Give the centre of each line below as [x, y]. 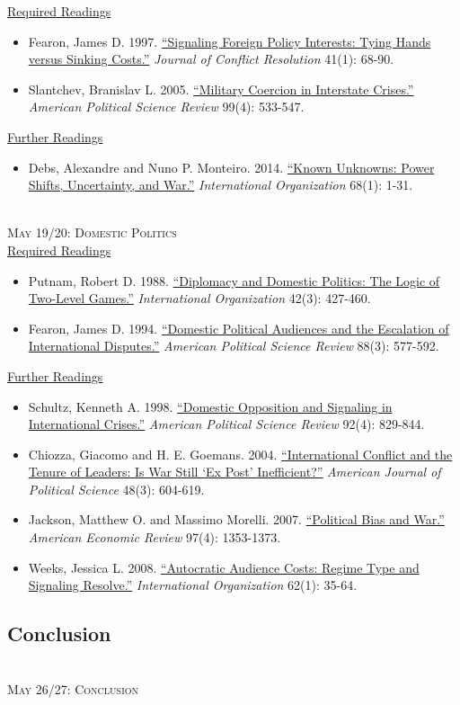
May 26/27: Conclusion [73, 688]
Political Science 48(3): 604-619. [116, 489]
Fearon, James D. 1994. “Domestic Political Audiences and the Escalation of [239, 328]
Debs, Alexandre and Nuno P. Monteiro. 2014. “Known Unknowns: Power [231, 167]
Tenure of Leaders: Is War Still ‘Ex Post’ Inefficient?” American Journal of [234, 472]
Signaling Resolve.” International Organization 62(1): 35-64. [193, 585]
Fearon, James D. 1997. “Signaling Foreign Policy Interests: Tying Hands [230, 41]
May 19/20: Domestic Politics [92, 232]
